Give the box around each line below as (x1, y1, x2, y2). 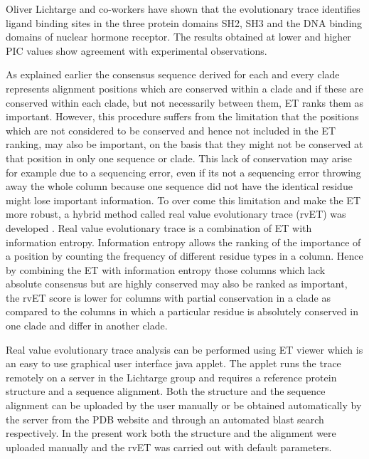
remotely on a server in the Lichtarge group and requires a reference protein (6, 369, 337, 384)
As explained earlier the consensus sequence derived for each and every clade (6, 67, 340, 82)
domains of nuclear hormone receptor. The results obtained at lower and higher (6, 29, 351, 44)
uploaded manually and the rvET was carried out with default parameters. (6, 439, 332, 454)
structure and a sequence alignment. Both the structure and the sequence (6, 384, 326, 399)
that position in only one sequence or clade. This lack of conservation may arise (6, 150, 352, 165)
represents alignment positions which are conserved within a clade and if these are (6, 80, 363, 95)
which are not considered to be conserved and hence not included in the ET (6, 122, 336, 137)
